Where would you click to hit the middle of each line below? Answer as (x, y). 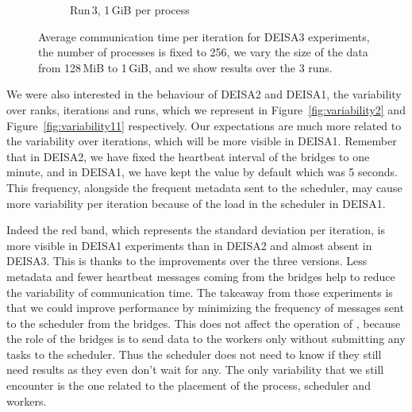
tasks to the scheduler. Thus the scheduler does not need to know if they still (194, 354)
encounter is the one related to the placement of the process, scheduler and (189, 385)
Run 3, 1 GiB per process (130, 10)
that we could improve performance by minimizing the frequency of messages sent (205, 308)
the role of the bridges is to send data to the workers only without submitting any (206, 339)
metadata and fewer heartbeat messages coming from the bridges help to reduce (201, 276)
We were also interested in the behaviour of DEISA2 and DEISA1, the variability (204, 94)
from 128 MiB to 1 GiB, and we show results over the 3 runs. (185, 67)
